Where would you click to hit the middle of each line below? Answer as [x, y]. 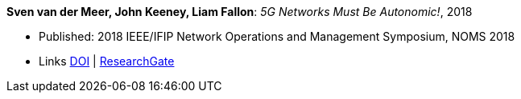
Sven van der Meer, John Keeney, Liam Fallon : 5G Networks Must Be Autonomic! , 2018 [240, 12]
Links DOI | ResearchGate [107, 61]
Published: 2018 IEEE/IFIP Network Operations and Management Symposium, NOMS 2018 [277, 36]
